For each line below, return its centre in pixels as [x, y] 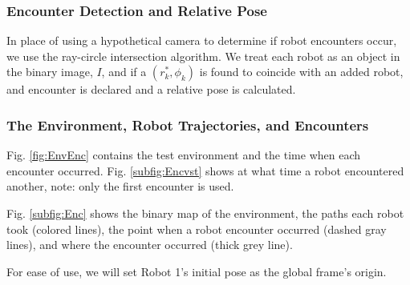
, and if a [124, 72]
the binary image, [50, 72]
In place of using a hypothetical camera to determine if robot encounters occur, [202, 40]
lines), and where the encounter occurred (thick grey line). [150, 245]
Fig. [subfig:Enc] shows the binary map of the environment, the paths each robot [205, 213]
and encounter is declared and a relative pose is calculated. [151, 89]
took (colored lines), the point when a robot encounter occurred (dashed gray [197, 229]
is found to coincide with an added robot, [301, 72]
